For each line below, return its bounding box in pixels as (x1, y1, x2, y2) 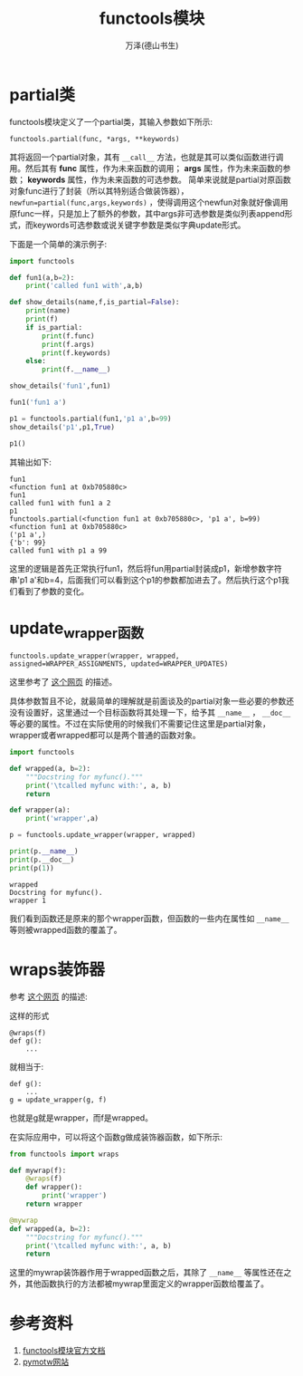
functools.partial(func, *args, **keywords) (9, 134, 180, 143)
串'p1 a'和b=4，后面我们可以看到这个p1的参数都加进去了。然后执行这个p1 (9, 574, 282, 585)
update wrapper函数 (9, 618, 145, 641)
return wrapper (25, 1199, 83, 1209)
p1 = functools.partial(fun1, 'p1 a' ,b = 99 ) (9, 414, 172, 423)
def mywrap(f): (9, 1166, 67, 1175)
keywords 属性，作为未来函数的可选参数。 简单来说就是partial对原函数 (26, 174, 291, 185)
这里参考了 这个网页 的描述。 (9, 677, 118, 688)
